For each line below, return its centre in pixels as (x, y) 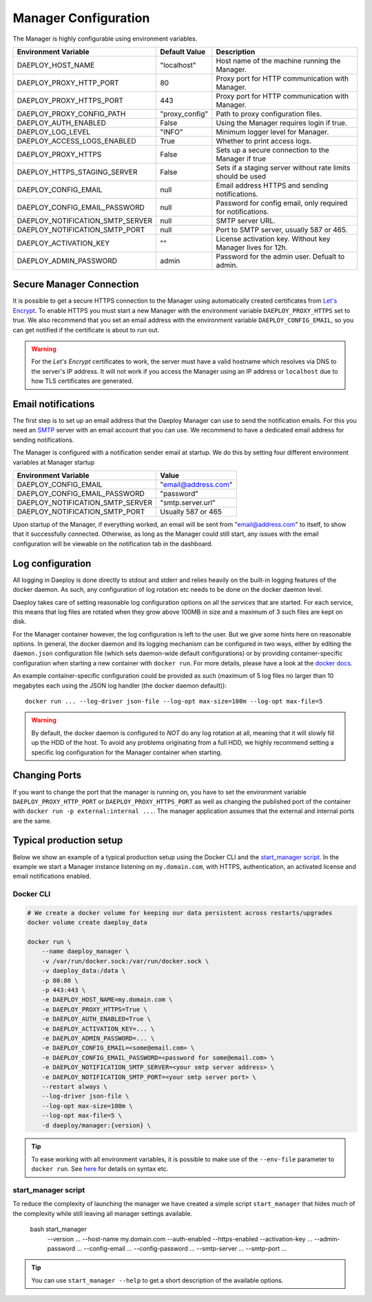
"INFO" (171, 132)
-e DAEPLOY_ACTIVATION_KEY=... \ (98, 1029)
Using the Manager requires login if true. (282, 123)
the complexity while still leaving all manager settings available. (103, 1213)
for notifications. (242, 212)
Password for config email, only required (282, 203)
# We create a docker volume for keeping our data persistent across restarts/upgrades (180, 913)
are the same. (32, 821)
